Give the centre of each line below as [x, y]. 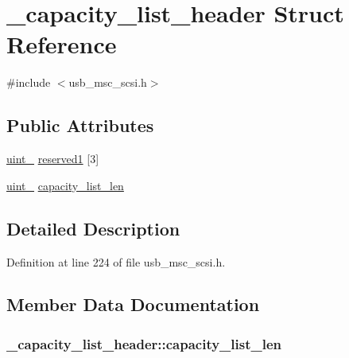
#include [29, 82]
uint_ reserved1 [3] [53, 159]
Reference [62, 44]
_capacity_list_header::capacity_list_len [144, 343]
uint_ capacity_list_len [65, 185]
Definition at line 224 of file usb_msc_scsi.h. [116, 261]
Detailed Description [93, 228]
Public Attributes [80, 125]
